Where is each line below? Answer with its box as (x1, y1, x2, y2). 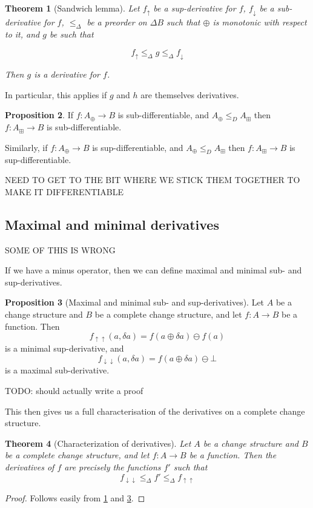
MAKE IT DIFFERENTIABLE (5, 185, 124, 198)
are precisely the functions (64, 460, 161, 473)
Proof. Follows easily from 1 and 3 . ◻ (5, 491, 145, 504)
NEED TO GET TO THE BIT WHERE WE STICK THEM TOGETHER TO (5, 173, 300, 186)
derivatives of (5, 460, 54, 473)
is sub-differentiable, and (117, 109, 209, 121)
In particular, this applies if (5, 88, 107, 101)
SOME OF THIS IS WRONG (5, 243, 116, 256)
